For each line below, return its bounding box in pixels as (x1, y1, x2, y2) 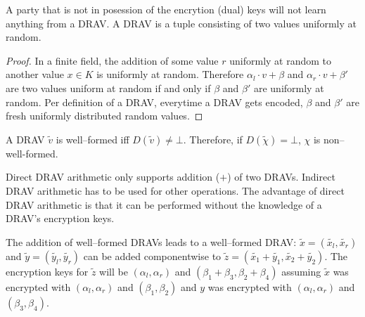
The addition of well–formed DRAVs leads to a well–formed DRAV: (6, 234, 297, 249)
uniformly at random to (229, 53, 332, 67)
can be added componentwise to (83, 248, 222, 263)
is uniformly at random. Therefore (96, 67, 244, 82)
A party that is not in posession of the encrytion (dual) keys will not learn (6, 2, 326, 16)
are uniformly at (253, 80, 324, 95)
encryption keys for (6, 264, 89, 278)
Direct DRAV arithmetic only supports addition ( (6, 169, 220, 184)
